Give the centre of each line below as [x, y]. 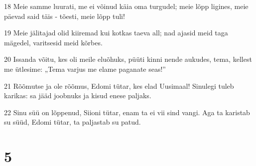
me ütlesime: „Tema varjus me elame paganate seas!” [85, 69]
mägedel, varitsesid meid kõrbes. [53, 42]
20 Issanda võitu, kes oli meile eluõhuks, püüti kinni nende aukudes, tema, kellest [128, 59]
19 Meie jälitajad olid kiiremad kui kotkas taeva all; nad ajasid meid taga [116, 33]
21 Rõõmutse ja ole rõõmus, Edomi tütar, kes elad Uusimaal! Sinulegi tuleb [119, 85]
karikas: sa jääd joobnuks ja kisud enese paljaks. [78, 95]
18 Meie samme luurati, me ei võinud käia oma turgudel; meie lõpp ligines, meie [126, 6]
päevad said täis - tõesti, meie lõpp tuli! [64, 16]
